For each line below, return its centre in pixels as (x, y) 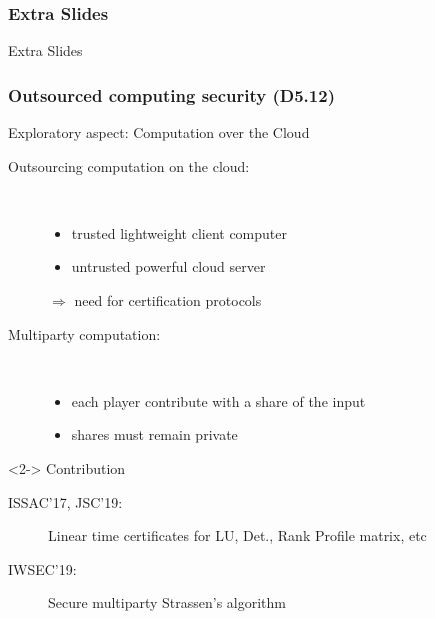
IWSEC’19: (42, 568)
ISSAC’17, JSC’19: (65, 501)
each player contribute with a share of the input (218, 400)
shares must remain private (154, 434)
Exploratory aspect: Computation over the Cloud (159, 132)
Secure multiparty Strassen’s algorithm (167, 602)
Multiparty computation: (84, 333)
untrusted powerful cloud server (168, 266)
